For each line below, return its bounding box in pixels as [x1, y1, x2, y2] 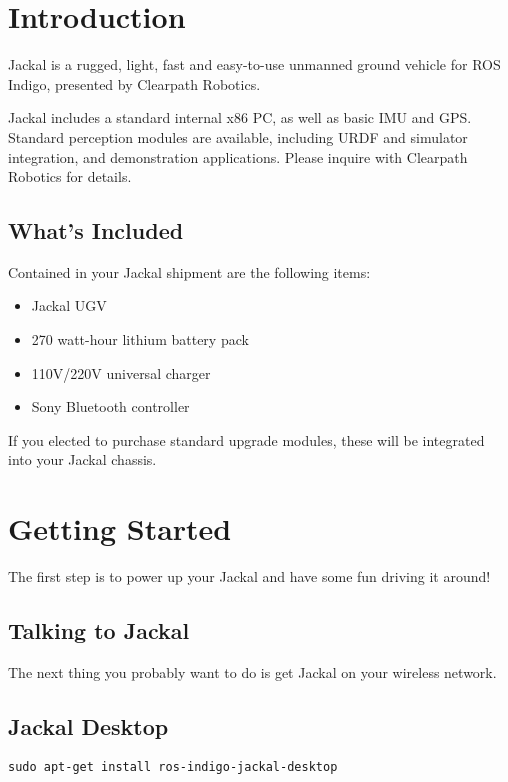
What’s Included [8, 215, 184, 246]
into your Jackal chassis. [8, 449, 157, 470]
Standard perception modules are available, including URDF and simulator [8, 126, 468, 147]
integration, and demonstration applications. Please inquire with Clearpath [8, 146, 468, 167]
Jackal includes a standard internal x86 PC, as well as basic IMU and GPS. [8, 107, 472, 128]
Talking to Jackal [8, 615, 190, 646]
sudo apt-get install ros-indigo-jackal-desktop [8, 759, 338, 774]
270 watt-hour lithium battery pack [31, 329, 249, 350]
